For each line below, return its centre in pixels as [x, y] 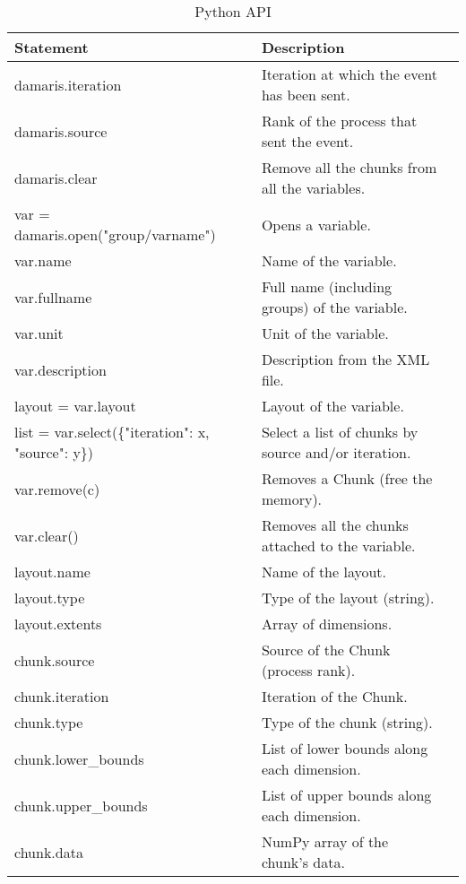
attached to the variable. [338, 546]
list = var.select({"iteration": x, [112, 432]
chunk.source [55, 660]
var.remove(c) [57, 489]
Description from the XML [345, 359]
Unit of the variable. [325, 333]
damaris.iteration [68, 84]
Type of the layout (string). [348, 598]
